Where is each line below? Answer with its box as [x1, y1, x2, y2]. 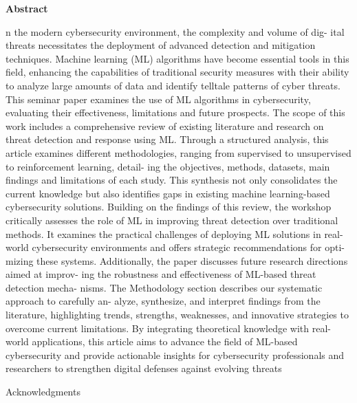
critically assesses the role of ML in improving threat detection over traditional [6, 213, 338, 227]
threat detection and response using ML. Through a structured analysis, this [6, 132, 329, 146]
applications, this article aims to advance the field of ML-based [32, 334, 298, 349]
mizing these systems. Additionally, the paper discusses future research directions [6, 253, 348, 268]
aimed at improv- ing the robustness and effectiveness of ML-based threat [6, 267, 316, 281]
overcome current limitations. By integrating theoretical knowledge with [6, 320, 310, 335]
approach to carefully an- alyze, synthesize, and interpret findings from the [6, 294, 321, 308]
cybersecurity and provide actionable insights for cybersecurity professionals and [6, 347, 345, 362]
